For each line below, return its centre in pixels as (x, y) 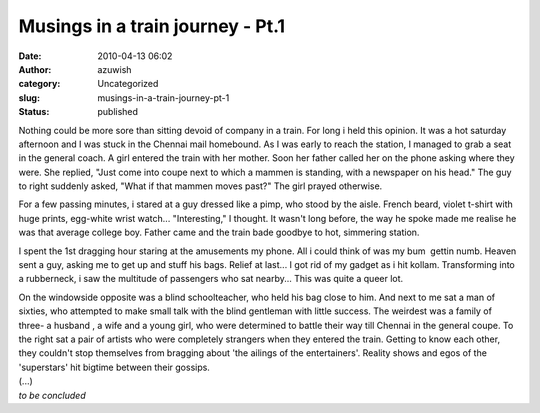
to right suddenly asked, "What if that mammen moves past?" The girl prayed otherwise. (200, 186)
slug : (29, 97)
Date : (30, 56)
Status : (34, 112)
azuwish (114, 69)
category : (39, 84)
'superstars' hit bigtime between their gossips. (114, 367)
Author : (35, 69)
